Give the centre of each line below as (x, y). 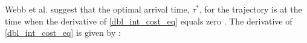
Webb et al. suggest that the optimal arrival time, (97, 9)
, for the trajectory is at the (250, 9)
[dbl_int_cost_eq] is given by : (63, 33)
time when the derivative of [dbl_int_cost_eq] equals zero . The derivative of (149, 21)
